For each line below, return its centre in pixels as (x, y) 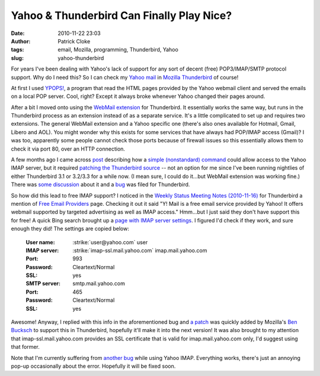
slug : (17, 58)
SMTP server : (43, 283)
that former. (25, 347)
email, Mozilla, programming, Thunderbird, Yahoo (118, 50)
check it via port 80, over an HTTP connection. (68, 149)
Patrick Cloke (74, 41)
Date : (18, 33)
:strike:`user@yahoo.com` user (110, 242)
